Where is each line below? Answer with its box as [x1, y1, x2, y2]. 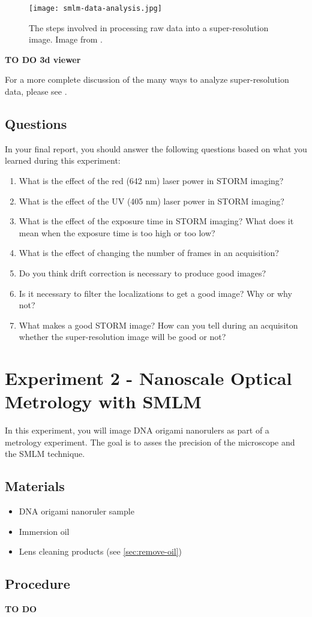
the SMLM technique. [5, 447, 85, 460]
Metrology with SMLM [5, 389, 202, 414]
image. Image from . [29, 33, 103, 46]
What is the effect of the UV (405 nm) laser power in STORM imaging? [19, 194, 284, 207]
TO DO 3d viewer [5, 53, 81, 65]
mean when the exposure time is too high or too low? [19, 226, 215, 239]
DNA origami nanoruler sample [19, 505, 134, 517]
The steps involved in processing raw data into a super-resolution [29, 21, 269, 34]
